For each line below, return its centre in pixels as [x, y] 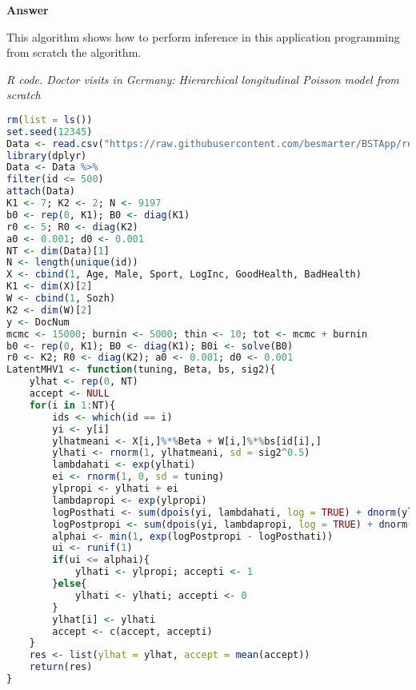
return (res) [61, 667]
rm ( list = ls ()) [50, 120]
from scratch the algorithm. [74, 52]
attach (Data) [41, 191]
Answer [28, 10]
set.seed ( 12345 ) [50, 132]
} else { [70, 584]
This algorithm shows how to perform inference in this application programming [203, 36]
